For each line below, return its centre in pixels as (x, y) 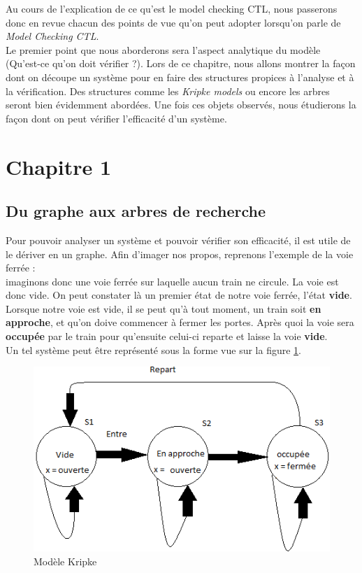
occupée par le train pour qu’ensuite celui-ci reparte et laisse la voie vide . (167, 336)
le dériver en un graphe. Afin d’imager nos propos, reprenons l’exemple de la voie (180, 254)
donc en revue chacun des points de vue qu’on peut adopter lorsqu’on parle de (173, 22)
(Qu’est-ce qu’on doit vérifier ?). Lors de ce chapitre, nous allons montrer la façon (181, 63)
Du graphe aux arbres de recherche (136, 211)
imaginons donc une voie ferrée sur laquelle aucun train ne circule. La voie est (172, 281)
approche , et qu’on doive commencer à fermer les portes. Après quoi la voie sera (180, 322)
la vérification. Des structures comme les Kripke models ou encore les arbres (168, 91)
